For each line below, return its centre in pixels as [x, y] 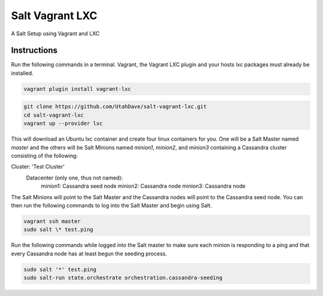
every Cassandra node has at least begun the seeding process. [89, 254]
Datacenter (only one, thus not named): [74, 178]
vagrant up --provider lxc [63, 123]
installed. [22, 73]
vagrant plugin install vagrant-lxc [77, 89]
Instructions [34, 51]
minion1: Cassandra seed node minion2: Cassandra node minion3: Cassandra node [143, 186]
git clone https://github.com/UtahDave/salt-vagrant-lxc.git [115, 107]
